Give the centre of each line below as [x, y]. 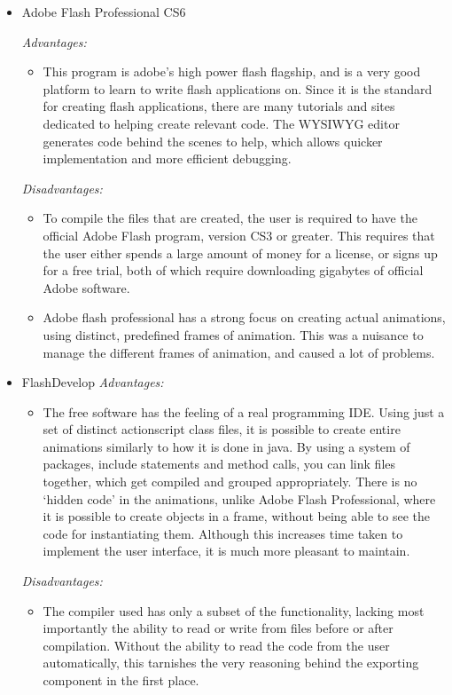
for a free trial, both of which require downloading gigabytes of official [233, 270]
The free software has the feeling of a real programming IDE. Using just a [244, 411]
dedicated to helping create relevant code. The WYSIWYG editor [221, 123]
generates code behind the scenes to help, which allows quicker [213, 141]
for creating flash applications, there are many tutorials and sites [219, 106]
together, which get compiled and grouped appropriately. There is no [230, 482]
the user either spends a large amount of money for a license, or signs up [240, 253]
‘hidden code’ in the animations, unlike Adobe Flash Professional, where [239, 498]
